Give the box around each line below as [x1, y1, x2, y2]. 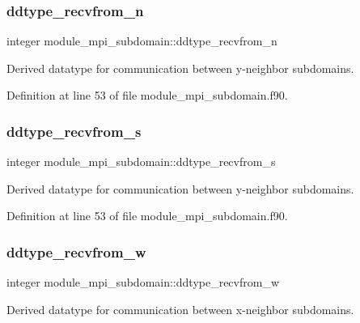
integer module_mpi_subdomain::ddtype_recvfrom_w [6, 274, 280, 291]
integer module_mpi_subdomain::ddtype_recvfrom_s [6, 153, 276, 170]
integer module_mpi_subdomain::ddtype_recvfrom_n [6, 32, 277, 49]
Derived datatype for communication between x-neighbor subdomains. [6, 300, 354, 317]
